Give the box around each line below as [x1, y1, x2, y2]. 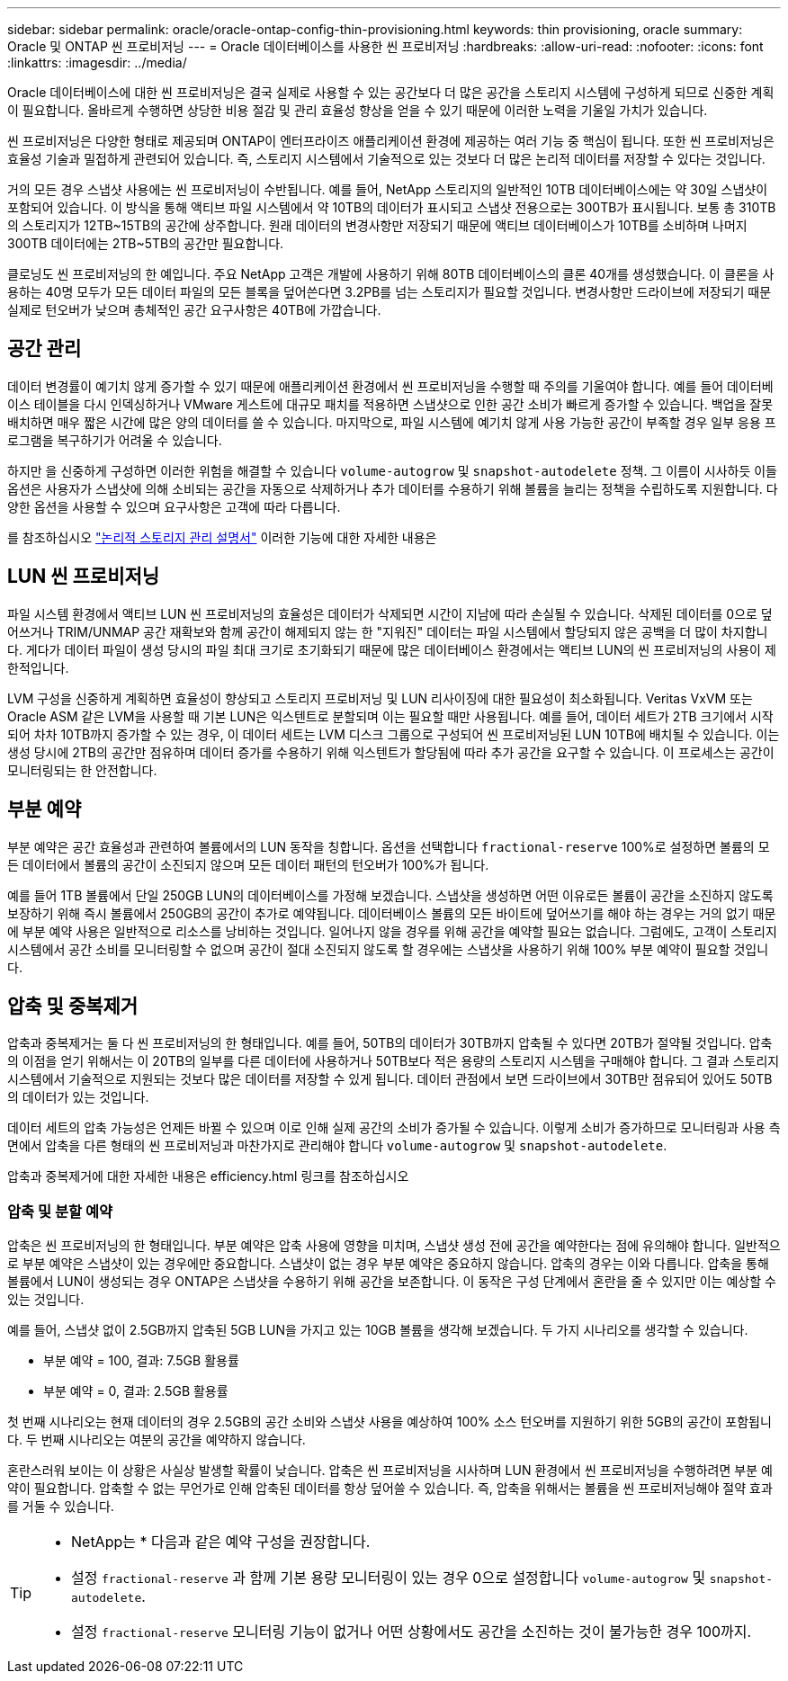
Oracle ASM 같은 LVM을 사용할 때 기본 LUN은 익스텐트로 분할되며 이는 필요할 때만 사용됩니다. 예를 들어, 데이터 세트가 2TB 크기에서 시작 [7, 708, 774, 724]
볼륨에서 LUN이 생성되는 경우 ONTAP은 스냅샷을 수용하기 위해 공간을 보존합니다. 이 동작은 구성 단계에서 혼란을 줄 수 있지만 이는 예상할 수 [7, 1274, 776, 1290]
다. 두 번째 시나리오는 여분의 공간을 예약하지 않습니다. [7, 1432, 306, 1448]
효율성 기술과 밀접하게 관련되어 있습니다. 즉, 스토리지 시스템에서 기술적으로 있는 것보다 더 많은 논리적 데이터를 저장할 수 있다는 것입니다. [7, 151, 766, 166]
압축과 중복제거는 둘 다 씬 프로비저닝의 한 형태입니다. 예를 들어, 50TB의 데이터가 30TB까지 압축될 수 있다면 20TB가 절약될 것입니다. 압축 [7, 1035, 773, 1051]
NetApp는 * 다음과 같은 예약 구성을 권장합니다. [71, 1533, 371, 1551]
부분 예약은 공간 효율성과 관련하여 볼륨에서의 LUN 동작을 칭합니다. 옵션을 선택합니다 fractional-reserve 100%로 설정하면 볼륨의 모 [7, 838, 770, 854]
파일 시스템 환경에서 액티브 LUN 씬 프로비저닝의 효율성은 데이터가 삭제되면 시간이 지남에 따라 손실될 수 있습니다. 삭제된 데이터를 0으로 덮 [7, 605, 773, 621]
